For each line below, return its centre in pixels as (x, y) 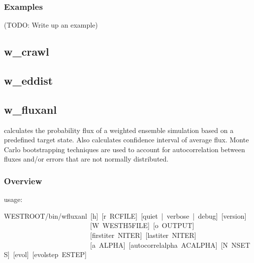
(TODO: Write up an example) (51, 25)
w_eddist (29, 80)
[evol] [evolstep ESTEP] (50, 254)
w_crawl (27, 51)
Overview (23, 181)
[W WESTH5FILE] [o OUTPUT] (142, 225)
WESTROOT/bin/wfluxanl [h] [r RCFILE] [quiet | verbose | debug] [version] (125, 215)
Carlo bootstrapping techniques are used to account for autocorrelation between (125, 149)
